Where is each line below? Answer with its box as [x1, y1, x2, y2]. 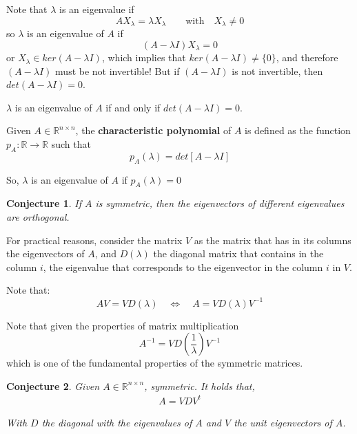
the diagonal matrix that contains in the [153, 246, 324, 261]
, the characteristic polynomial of [75, 123, 232, 138]
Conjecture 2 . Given [6, 378, 100, 393]
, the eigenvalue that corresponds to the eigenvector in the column [43, 259, 323, 274]
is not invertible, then [232, 63, 323, 78]
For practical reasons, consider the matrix [6, 232, 183, 247]
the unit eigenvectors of [234, 415, 332, 429]
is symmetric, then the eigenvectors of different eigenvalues [95, 196, 345, 210]
